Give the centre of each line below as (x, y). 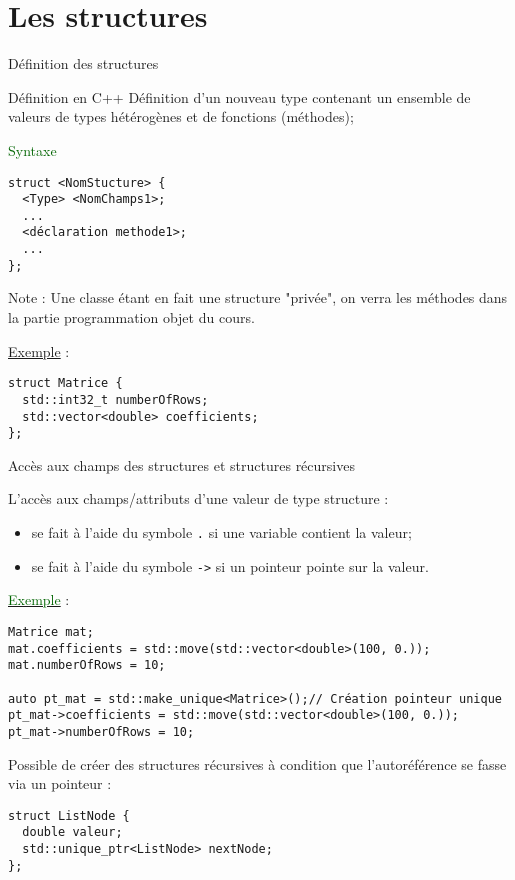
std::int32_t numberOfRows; (115, 399)
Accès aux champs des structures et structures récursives (181, 464)
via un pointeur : (60, 783)
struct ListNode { (69, 815)
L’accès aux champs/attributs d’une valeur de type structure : (198, 498)
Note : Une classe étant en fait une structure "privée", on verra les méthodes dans (258, 297)
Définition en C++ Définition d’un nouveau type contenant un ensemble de (239, 96)
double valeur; (72, 832)
